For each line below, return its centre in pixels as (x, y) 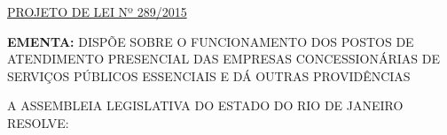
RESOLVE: (38, 122)
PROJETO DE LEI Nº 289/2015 (97, 11)
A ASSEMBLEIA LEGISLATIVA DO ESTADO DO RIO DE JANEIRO (205, 105)
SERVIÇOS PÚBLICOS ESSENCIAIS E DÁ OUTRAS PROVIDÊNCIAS (209, 75)
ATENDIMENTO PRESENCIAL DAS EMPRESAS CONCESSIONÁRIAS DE (223, 59)
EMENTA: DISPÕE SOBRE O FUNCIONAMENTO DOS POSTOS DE (211, 41)
